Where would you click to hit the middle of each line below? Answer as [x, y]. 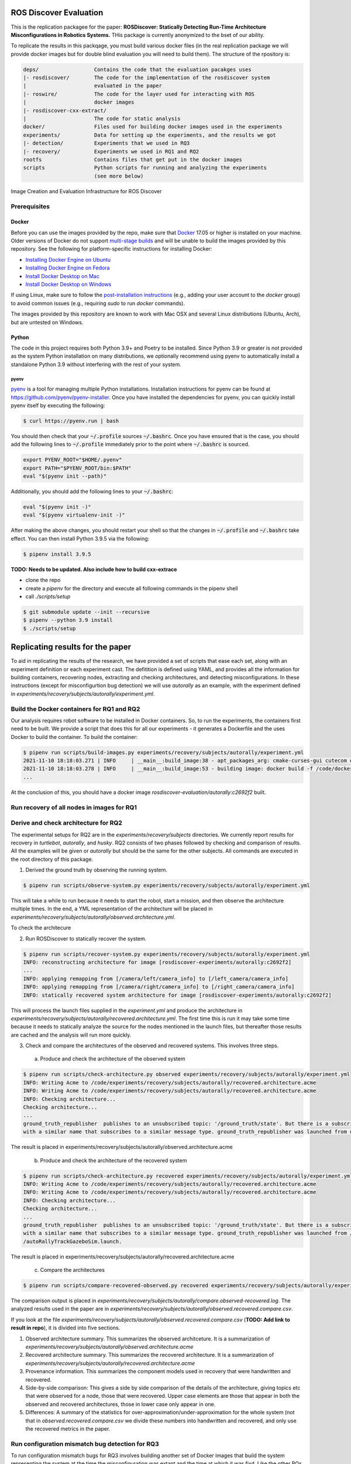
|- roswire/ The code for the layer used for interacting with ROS [139, 94]
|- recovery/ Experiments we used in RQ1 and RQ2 [111, 151]
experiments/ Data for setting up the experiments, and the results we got [149, 135]
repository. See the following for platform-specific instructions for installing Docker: [111, 249]
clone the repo [43, 580]
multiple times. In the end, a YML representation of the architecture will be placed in [112, 909]
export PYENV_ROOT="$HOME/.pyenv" [73, 460]
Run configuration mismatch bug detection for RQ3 [85, 1444]
